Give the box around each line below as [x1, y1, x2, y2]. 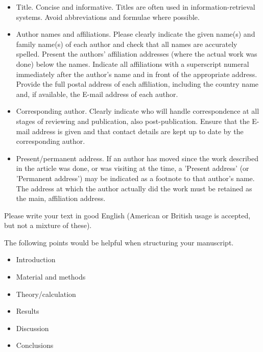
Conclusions [16, 340, 54, 350]
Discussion [16, 322, 49, 333]
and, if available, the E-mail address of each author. [16, 88, 178, 99]
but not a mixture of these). [4, 220, 92, 231]
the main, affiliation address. [16, 193, 106, 204]
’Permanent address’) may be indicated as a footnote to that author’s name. [16, 172, 255, 183]
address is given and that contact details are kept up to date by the [32, 125, 244, 136]
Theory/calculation [16, 288, 76, 299]
